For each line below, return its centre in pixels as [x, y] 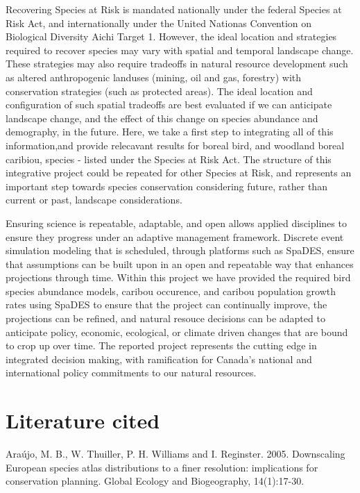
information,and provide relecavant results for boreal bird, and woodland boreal [175, 145]
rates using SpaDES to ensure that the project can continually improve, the [166, 304]
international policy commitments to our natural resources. [131, 373]
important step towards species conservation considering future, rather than [166, 186]
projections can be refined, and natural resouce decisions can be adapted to [165, 318]
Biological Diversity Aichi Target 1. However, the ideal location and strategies [171, 36]
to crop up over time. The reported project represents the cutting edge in [161, 345]
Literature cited [83, 420]
